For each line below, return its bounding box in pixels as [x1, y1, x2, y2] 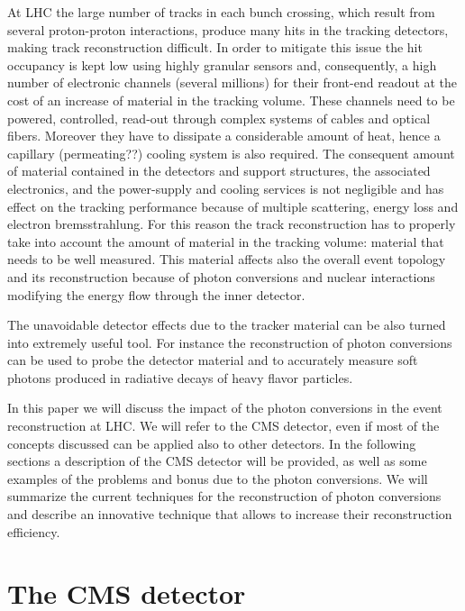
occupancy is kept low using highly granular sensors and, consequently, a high [7, 55, 437, 74]
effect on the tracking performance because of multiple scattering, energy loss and [7, 196, 459, 215]
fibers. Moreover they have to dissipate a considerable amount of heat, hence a [7, 126, 441, 145]
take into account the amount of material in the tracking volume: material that [7, 232, 444, 251]
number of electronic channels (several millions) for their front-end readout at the [7, 73, 458, 92]
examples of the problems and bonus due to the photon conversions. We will [7, 469, 428, 488]
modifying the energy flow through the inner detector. [7, 285, 305, 304]
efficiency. [7, 522, 60, 541]
